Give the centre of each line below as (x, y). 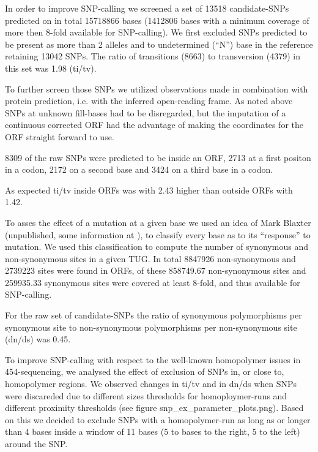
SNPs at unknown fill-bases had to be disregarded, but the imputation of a (146, 112)
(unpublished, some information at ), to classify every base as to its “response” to (158, 234)
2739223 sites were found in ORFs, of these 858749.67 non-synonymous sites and (156, 270)
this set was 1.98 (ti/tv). (51, 68)
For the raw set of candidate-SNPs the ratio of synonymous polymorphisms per (153, 315)
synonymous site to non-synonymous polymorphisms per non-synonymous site (151, 327)
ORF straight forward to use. (60, 136)
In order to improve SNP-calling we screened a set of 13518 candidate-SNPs (147, 8)
